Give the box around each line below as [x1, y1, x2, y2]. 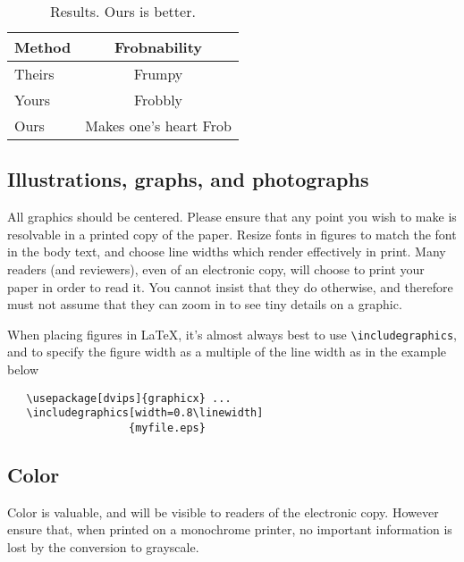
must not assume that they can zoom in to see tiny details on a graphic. [7, 295, 402, 314]
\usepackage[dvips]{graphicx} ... [26, 391, 232, 405]
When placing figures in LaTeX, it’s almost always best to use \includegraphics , [7, 324, 457, 343]
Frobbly [133, 89, 183, 110]
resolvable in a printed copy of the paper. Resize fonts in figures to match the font [7, 224, 457, 243]
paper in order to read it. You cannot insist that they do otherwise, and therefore [7, 277, 453, 296]
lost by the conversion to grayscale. [7, 537, 199, 556]
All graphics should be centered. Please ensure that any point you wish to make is [7, 207, 457, 226]
